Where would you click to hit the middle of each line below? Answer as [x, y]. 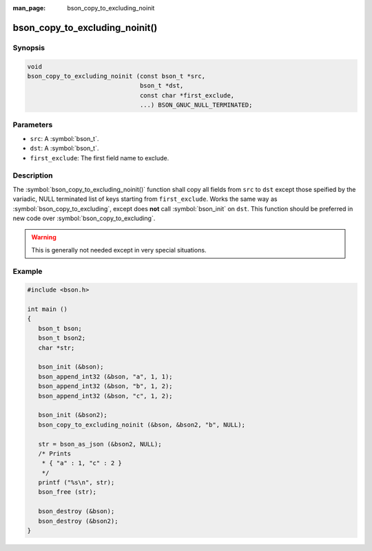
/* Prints [55, 453]
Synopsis [29, 47]
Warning [44, 237]
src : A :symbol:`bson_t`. [64, 138]
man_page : [29, 8]
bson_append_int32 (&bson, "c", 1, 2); [105, 396]
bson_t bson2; [62, 338]
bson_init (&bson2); [73, 415]
